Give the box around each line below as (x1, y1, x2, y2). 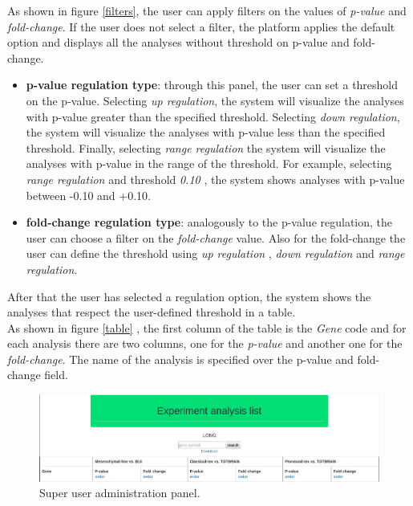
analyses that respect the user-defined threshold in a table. (7, 304, 296, 320)
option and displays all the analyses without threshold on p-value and (7, 34, 350, 51)
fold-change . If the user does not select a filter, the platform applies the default (7, 18, 395, 35)
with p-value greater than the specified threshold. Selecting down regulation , (26, 108, 400, 124)
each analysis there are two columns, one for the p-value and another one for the (7, 335, 403, 352)
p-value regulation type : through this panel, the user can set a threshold (26, 76, 399, 93)
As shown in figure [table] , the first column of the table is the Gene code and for (7, 319, 407, 336)
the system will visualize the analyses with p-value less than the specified (26, 124, 386, 141)
